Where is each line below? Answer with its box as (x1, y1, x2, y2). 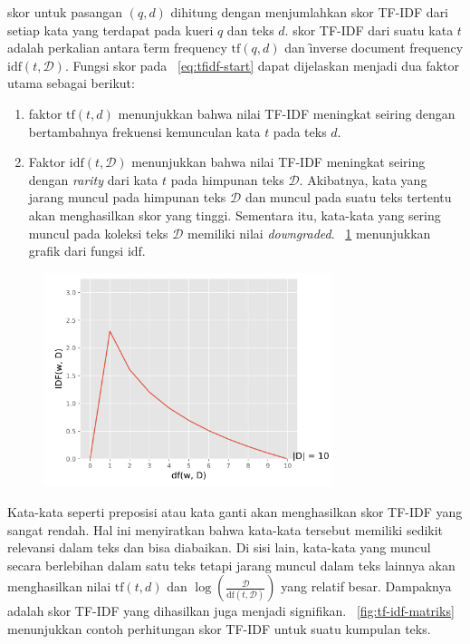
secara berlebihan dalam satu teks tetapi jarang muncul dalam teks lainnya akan (7, 555, 456, 574)
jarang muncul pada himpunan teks (28, 188, 226, 207)
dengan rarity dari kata (28, 170, 158, 189)
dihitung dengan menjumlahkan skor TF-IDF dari (170, 3, 449, 21)
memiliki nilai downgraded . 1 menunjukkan (187, 223, 431, 242)
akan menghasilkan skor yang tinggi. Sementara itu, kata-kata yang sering (28, 205, 441, 224)
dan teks (226, 20, 274, 39)
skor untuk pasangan (7, 3, 122, 21)
